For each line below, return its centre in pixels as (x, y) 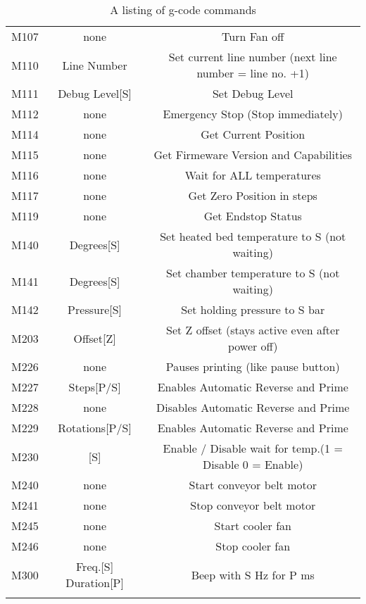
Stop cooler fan (253, 546)
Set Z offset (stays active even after (253, 330)
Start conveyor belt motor (253, 485)
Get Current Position (253, 134)
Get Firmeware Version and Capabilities (253, 155)
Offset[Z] (95, 338)
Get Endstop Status (253, 216)
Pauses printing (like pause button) (253, 366)
